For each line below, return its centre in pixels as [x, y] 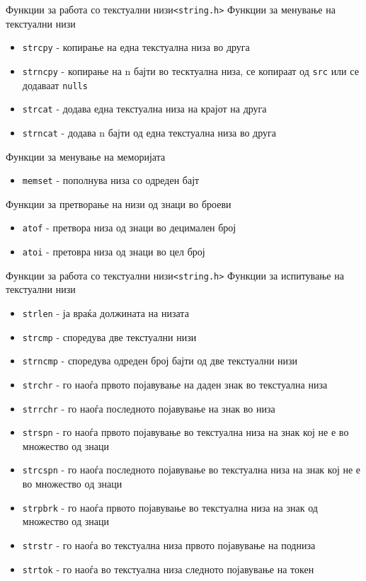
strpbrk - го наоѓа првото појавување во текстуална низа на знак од [170, 507]
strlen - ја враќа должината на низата [105, 312]
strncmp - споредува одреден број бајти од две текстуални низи [160, 361]
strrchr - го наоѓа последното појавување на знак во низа [149, 408]
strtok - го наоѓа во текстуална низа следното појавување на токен [168, 569]
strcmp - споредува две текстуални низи [109, 336]
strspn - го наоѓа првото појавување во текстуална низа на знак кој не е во [185, 432]
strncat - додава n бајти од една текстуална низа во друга [149, 132]
